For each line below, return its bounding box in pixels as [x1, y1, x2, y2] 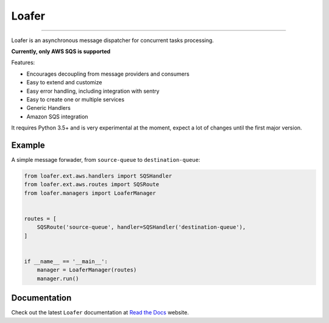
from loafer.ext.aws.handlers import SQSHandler [24, 172, 172, 180]
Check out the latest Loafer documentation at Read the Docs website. [11, 309, 189, 316]
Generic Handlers [26, 104, 71, 112]
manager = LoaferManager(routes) [37, 266, 137, 274]
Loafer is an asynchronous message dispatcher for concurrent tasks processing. [11, 37, 214, 44]
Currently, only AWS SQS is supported [11, 48, 111, 55]
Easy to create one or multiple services [26, 95, 125, 103]
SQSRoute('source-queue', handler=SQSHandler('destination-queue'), [37, 223, 246, 231]
